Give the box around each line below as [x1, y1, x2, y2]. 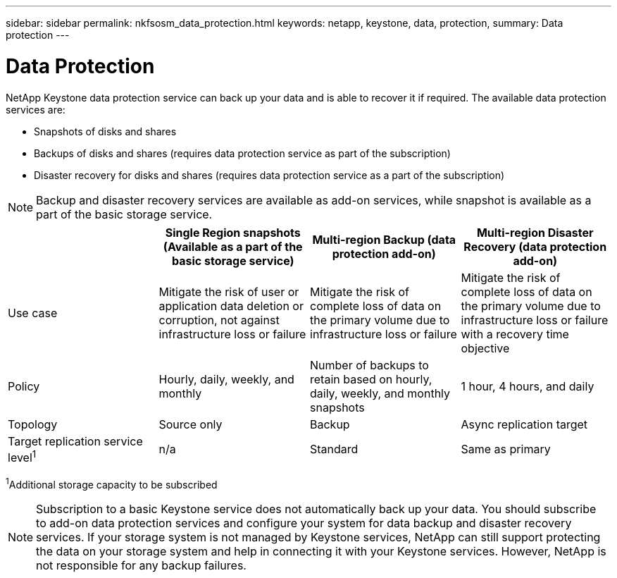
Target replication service [8, 433, 143, 448]
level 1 [8, 448, 37, 465]
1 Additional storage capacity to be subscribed [6, 476, 218, 491]
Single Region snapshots [165, 225, 301, 240]
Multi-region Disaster [476, 225, 594, 240]
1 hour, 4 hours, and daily [461, 379, 594, 393]
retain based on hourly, [310, 371, 432, 386]
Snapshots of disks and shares [34, 125, 177, 137]
